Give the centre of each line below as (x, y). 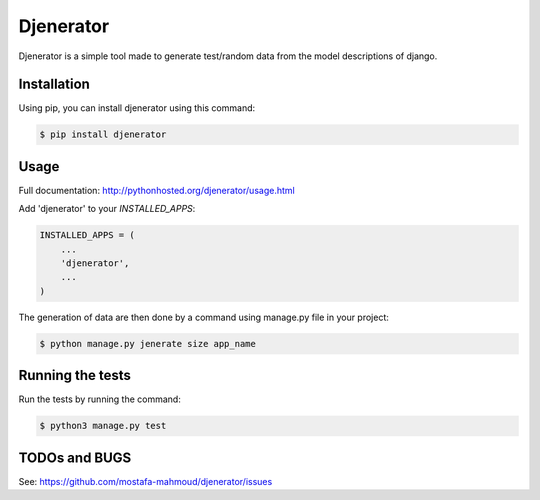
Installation (54, 84)
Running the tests (75, 375)
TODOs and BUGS (75, 457)
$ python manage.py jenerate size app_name (148, 343)
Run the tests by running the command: (100, 399)
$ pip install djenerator (103, 134)
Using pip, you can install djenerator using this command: (137, 108)
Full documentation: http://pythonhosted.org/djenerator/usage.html (156, 190)
